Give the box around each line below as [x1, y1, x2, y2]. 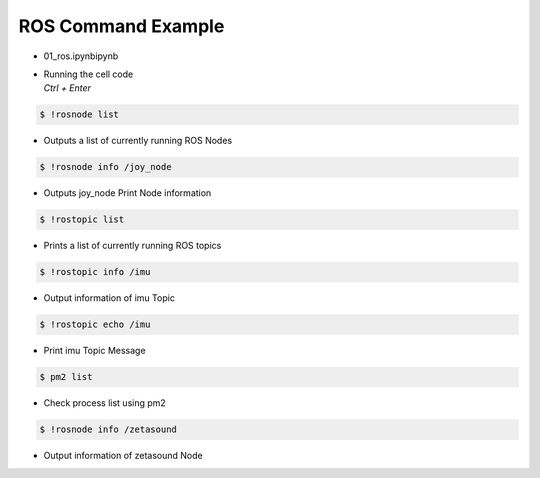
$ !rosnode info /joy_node [39, 161, 172, 173]
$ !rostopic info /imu [39, 266, 151, 278]
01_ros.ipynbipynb [43, 50, 119, 62]
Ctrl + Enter [43, 82, 92, 94]
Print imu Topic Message [43, 345, 146, 357]
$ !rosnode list [39, 109, 120, 120]
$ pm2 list [39, 371, 93, 383]
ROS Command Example [18, 15, 225, 37]
